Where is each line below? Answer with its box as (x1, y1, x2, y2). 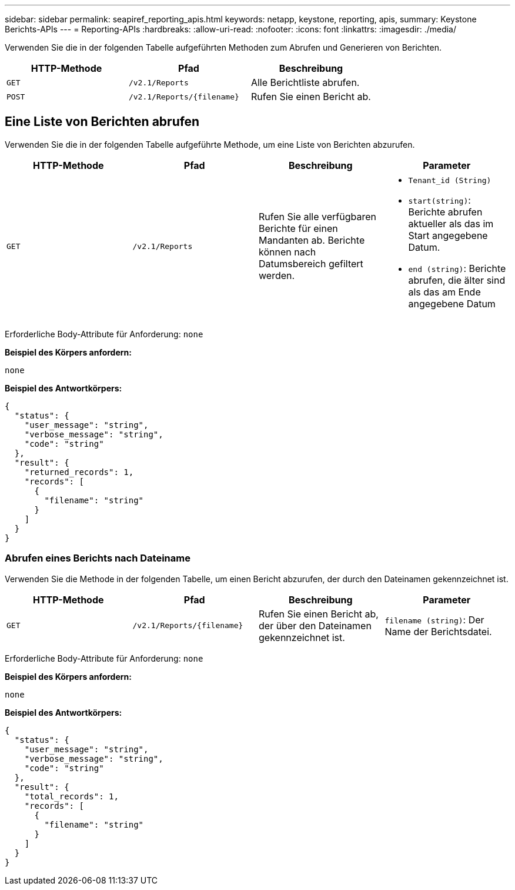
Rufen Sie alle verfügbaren (259, 211, 376, 223)
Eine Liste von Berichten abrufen (5, 114, 200, 129)
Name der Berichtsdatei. (384, 625, 492, 637)
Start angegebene (408, 229, 488, 241)
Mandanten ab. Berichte (259, 234, 365, 247)
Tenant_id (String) (408, 175, 491, 185)
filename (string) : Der (384, 613, 484, 626)
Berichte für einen (259, 222, 338, 235)
